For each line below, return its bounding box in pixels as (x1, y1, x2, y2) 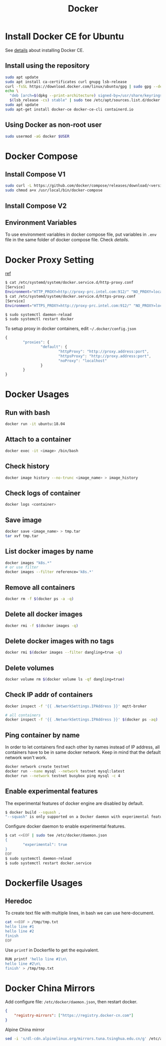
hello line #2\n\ (5, 961, 41, 966)
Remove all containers (5, 583, 75, 592)
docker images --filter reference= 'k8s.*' (5, 570, 94, 575)
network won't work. (5, 755, 47, 761)
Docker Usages (5, 389, 69, 400)
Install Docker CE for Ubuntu (5, 31, 124, 42)
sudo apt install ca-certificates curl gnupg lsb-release (5, 79, 127, 84)
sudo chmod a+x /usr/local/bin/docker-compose (5, 188, 103, 193)
